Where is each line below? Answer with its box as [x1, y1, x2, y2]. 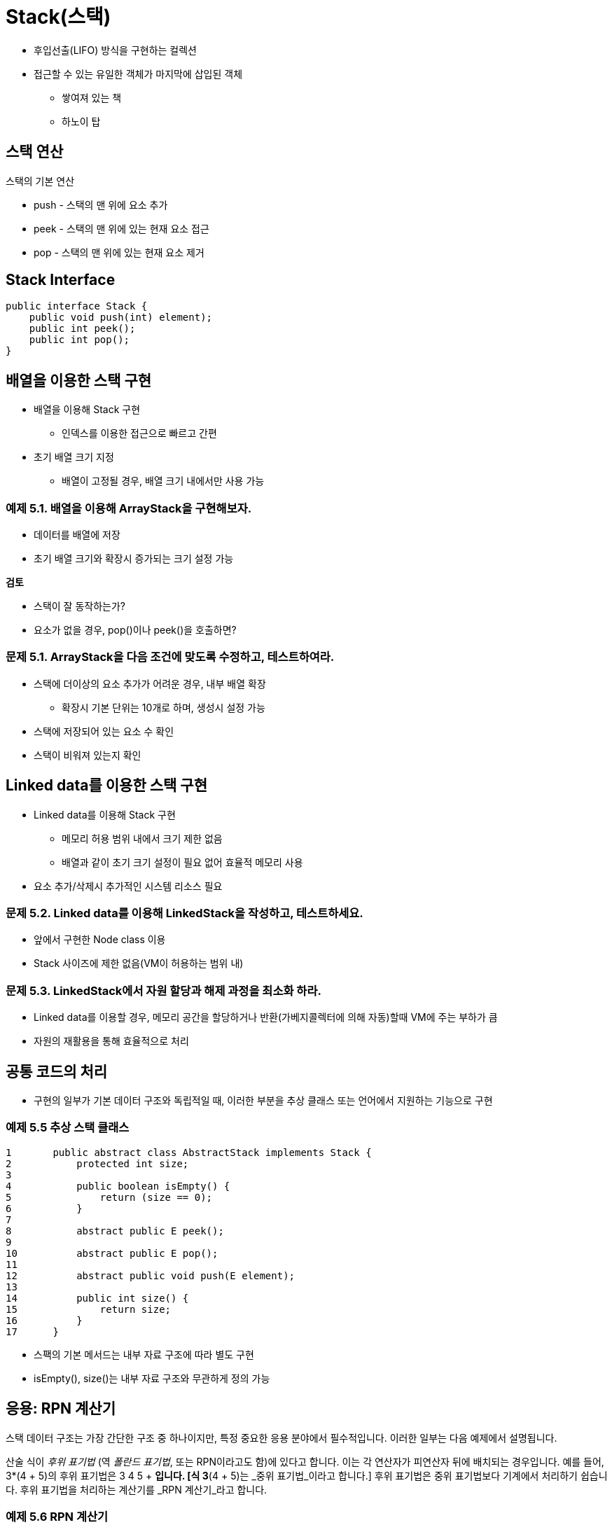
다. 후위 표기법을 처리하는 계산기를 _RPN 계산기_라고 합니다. [6, 1483, 267, 1496]
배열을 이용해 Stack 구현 [34, 403, 141, 416]
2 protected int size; [6, 1157, 189, 1169]
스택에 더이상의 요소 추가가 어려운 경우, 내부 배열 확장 [34, 677, 266, 690]
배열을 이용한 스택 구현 [6, 371, 152, 389]
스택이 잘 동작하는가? [34, 600, 125, 613]
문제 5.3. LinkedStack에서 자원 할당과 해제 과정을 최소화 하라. [6, 983, 321, 998]
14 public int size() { [6, 1292, 189, 1304]
